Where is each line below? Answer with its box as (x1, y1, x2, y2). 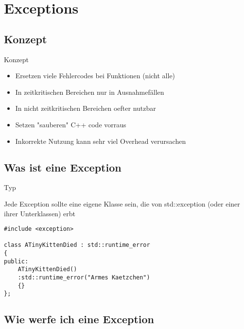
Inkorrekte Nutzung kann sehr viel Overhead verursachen (15, 136, 186, 146)
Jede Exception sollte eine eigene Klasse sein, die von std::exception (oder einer (4, 198, 240, 208)
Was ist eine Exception (4, 159, 122, 174)
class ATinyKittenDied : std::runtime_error (4, 242, 150, 249)
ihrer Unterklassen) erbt (4, 208, 75, 218)
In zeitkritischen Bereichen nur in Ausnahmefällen (15, 87, 164, 97)
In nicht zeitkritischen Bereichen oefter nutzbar (15, 103, 156, 113)
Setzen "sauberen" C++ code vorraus (15, 119, 126, 129)
